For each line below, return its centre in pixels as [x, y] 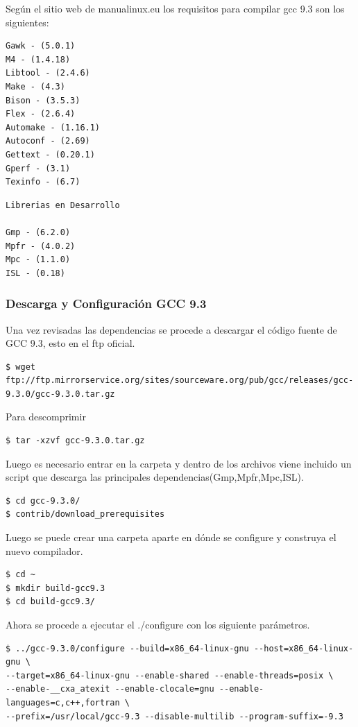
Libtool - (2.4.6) [48, 73]
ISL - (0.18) [35, 273]
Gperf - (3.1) [38, 168]
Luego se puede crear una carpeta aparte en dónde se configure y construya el [171, 537]
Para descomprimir [46, 417]
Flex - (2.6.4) [41, 114]
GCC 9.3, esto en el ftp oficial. [70, 343]
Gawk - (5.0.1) [41, 46]
